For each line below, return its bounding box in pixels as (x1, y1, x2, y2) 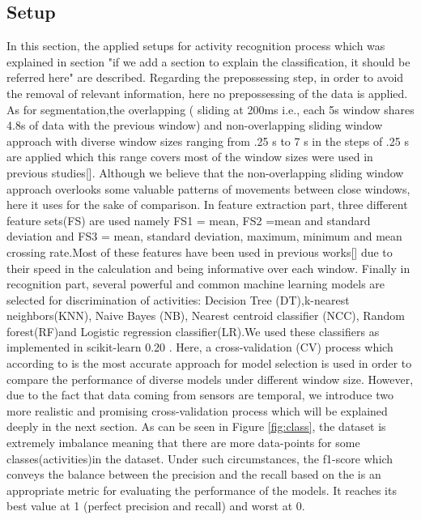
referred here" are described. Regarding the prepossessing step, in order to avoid (6, 69, 404, 86)
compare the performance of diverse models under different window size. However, (6, 370, 414, 387)
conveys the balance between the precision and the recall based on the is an (6, 466, 381, 483)
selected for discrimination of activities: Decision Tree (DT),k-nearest (6, 291, 350, 308)
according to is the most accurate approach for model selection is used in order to (6, 355, 412, 372)
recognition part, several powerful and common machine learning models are (6, 275, 385, 292)
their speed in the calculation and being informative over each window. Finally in (6, 259, 410, 276)
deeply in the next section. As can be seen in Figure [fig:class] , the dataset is (6, 418, 386, 435)
